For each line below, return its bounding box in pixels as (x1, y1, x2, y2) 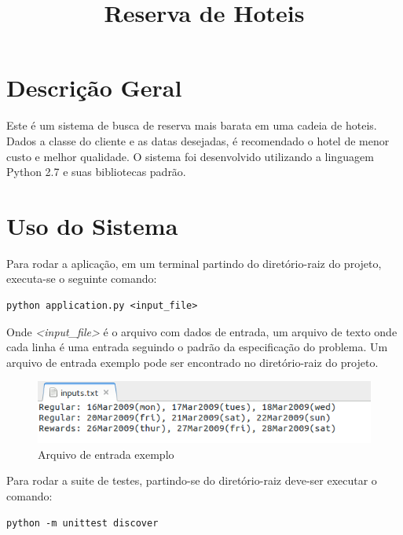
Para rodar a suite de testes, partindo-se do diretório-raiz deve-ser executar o (6, 472, 377, 489)
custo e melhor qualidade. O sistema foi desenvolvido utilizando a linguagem (6, 148, 374, 164)
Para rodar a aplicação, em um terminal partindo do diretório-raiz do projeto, (6, 255, 382, 271)
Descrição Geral (6, 71, 182, 104)
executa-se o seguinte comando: (6, 270, 157, 287)
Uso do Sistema (6, 209, 178, 241)
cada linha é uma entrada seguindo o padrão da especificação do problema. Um (6, 339, 388, 355)
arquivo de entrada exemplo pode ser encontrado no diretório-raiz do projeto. (6, 354, 379, 370)
